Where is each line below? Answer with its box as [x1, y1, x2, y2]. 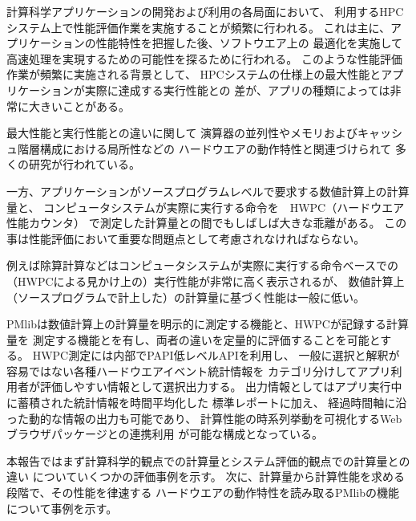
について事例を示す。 [6, 499, 118, 516]
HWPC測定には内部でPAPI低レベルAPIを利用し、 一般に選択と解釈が [32, 347, 400, 364]
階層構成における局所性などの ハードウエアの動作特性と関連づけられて [17, 140, 392, 157]
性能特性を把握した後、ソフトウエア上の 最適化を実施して [95, 35, 402, 51]
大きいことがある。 [28, 97, 130, 114]
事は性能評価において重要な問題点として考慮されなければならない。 [6, 230, 366, 246]
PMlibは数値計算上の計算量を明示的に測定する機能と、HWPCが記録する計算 [6, 315, 409, 332]
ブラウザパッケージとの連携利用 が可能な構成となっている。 [6, 425, 324, 442]
